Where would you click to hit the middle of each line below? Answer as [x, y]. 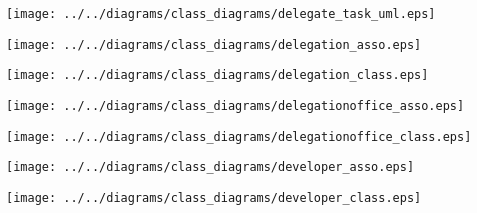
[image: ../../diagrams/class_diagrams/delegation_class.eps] [217, 75]
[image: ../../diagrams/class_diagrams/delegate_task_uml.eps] [221, 14]
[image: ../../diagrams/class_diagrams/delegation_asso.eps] [214, 44]
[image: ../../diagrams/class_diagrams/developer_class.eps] [214, 197]
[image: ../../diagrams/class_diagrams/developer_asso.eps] [210, 167]
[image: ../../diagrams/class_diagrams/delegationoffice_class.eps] [239, 136]
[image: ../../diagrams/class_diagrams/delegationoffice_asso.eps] [235, 105]
